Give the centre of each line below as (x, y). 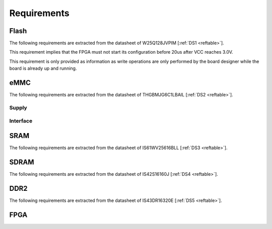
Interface (21, 121)
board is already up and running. (43, 68)
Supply (18, 107)
